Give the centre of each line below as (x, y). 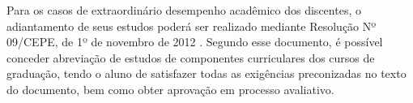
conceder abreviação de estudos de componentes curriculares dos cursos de (191, 57)
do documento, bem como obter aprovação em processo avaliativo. (170, 89)
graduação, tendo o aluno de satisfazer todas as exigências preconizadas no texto (206, 73)
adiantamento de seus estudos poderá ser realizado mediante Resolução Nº (192, 26)
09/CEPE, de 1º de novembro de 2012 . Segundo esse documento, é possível (195, 42)
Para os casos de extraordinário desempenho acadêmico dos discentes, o (184, 10)
